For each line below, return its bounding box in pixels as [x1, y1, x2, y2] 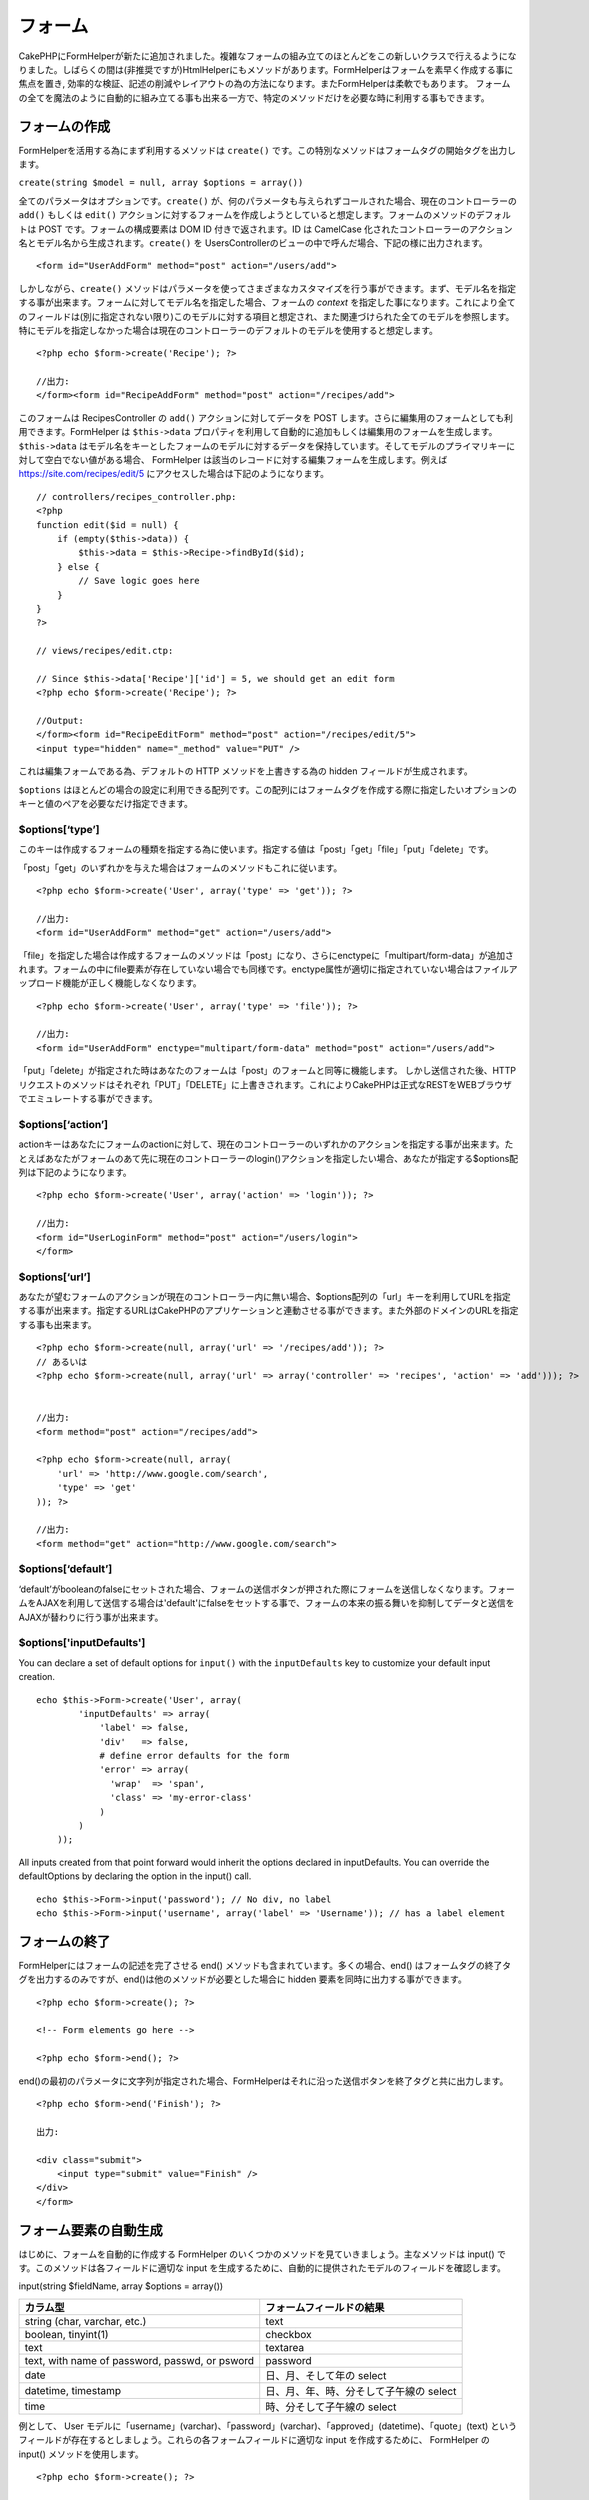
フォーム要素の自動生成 [18, 2221, 164, 2239]
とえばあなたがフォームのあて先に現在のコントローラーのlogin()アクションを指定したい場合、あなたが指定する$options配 [18, 1152, 519, 1164]
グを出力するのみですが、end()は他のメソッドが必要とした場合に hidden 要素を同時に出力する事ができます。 [18, 1973, 467, 1985]
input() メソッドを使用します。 [18, 2448, 144, 2460]
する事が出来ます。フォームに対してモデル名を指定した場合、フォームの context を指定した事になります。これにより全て [18, 296, 516, 309]
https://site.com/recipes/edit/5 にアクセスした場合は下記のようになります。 [18, 468, 330, 480]
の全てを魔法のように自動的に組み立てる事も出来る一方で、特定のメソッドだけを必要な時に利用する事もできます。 [18, 91, 490, 104]
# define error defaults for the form [99, 1750, 290, 1762]
